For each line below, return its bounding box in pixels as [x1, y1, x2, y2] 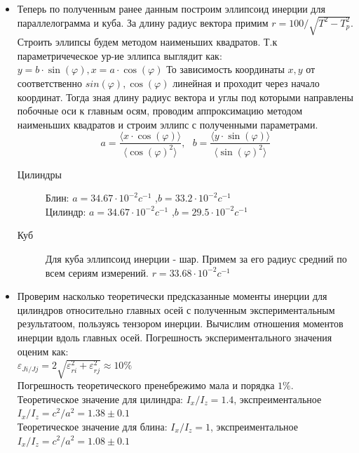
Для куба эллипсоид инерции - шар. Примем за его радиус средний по [45, 251, 347, 266]
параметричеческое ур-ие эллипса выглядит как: [17, 48, 222, 63]
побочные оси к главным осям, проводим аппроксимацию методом [17, 103, 303, 118]
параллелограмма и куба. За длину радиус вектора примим [17, 15, 269, 29]
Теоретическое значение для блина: [17, 419, 168, 433]
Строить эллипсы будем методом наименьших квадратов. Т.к [17, 34, 278, 49]
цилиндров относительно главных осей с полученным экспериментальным [17, 302, 335, 317]
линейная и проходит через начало [172, 75, 320, 90]
